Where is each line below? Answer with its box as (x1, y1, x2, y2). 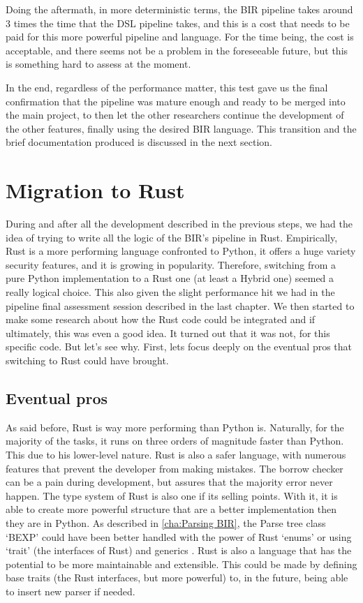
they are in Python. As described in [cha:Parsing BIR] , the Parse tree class (6, 515, 326, 530)
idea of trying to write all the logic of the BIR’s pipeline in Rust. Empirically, (6, 230, 338, 244)
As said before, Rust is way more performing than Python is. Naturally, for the (6, 419, 344, 434)
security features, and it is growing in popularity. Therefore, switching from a (6, 257, 336, 271)
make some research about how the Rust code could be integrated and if (6, 312, 316, 327)
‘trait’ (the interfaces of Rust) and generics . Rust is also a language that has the (6, 543, 352, 558)
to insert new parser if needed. (6, 583, 135, 598)
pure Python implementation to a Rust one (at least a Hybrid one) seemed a (6, 271, 334, 285)
